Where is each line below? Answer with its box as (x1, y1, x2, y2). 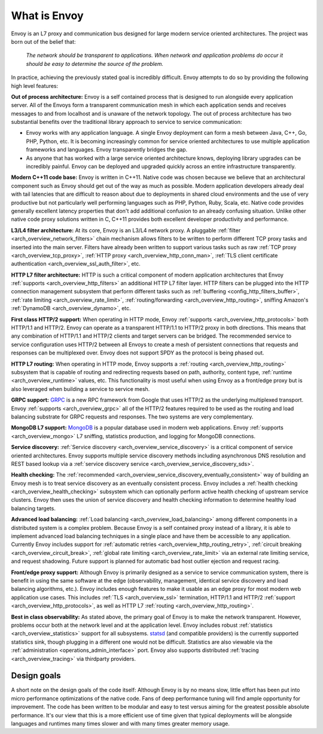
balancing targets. (11, 505, 56, 512)
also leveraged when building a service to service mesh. (11, 385, 150, 392)
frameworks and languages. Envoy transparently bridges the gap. (26, 146, 188, 153)
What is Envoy (11, 9, 84, 22)
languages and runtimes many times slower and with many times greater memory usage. (11, 720, 230, 727)
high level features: (11, 82, 59, 89)
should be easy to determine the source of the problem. (26, 60, 164, 67)
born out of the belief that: (11, 38, 76, 45)
